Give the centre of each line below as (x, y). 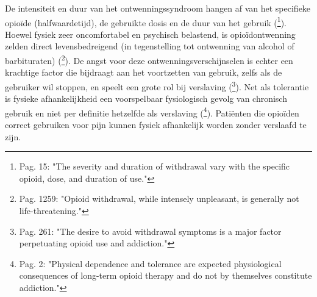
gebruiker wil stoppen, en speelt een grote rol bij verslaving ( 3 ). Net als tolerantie (157, 85)
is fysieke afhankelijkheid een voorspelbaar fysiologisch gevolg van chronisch (146, 98)
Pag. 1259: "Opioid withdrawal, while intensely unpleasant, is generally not (159, 199)
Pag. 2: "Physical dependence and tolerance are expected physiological (150, 263)
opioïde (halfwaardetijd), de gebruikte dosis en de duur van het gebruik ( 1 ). (146, 21)
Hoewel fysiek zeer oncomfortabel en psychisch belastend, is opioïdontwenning (150, 34)
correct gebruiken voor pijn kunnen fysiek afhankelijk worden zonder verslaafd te (156, 124)
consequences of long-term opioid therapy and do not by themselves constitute (166, 275)
